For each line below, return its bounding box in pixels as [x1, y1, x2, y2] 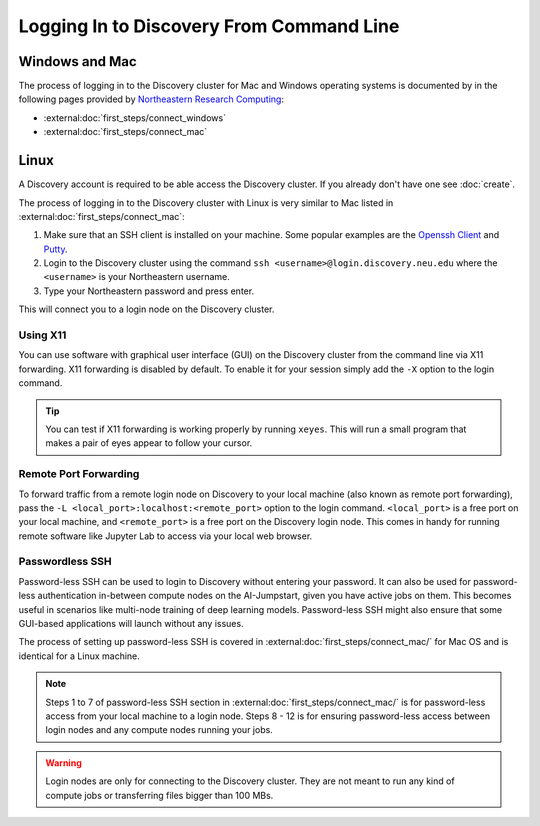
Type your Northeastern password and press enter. [43, 285, 255, 297]
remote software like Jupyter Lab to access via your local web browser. [18, 530, 313, 542]
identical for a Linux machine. [18, 650, 140, 662]
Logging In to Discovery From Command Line [18, 15, 400, 37]
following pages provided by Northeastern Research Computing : [18, 93, 285, 105]
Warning [45, 756, 82, 769]
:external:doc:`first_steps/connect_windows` [43, 111, 227, 124]
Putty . [43, 243, 68, 255]
